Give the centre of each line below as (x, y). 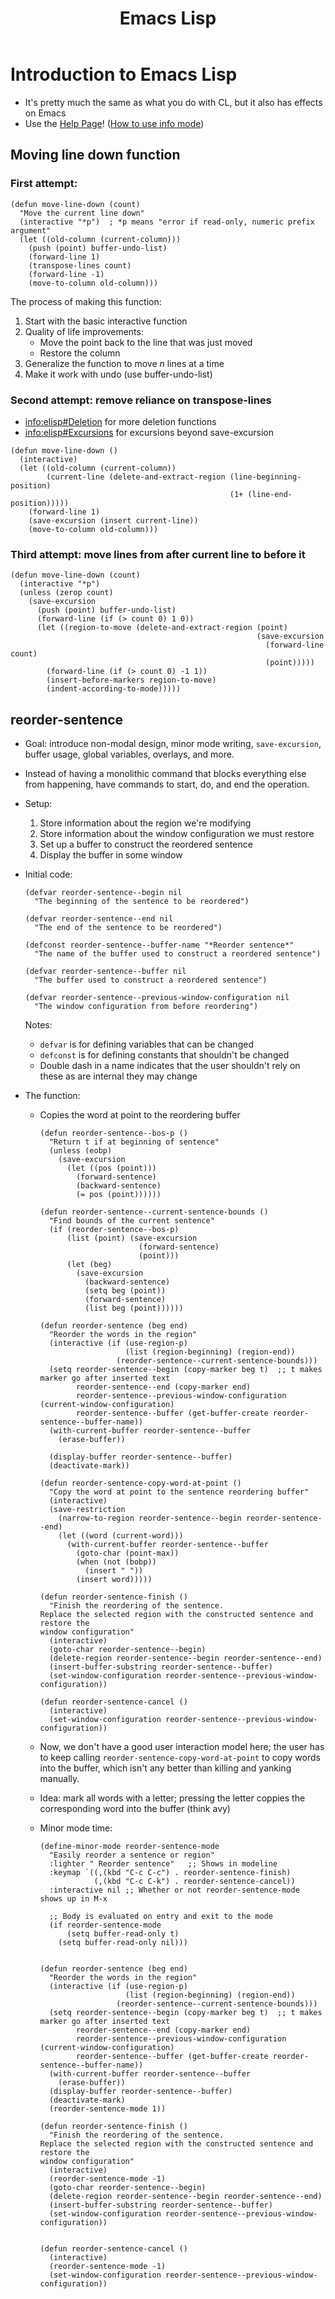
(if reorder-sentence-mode (105, 1925)
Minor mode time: (76, 1828)
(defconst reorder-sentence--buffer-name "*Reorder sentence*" (159, 945)
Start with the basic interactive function (106, 321)
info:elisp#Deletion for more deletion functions (120, 421)
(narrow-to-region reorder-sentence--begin (150, 1518)
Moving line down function (95, 155)
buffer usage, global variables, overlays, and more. (129, 754)
